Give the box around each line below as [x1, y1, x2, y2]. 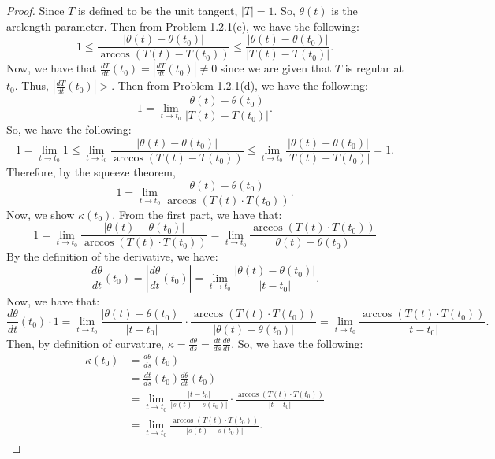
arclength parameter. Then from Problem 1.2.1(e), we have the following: [6, 17, 359, 34]
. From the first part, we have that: [112, 205, 282, 222]
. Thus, [14, 77, 49, 94]
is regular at [344, 60, 404, 76]
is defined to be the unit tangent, [77, 2, 238, 18]
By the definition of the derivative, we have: [6, 248, 218, 265]
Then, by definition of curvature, [6, 335, 165, 351]
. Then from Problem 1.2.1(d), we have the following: [111, 77, 368, 94]
